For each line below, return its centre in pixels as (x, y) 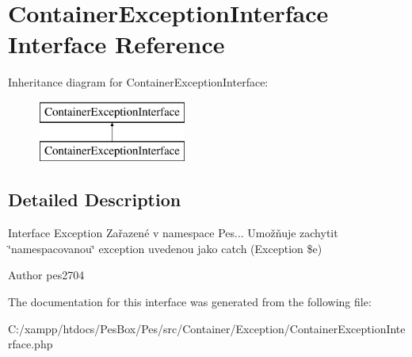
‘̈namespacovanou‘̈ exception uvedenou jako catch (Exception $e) (165, 248)
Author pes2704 (46, 275)
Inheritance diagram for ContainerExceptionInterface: (138, 82)
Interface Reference (116, 44)
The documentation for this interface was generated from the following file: (190, 302)
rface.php (31, 344)
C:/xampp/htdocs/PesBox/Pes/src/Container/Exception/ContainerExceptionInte (207, 328)
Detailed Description (95, 200)
